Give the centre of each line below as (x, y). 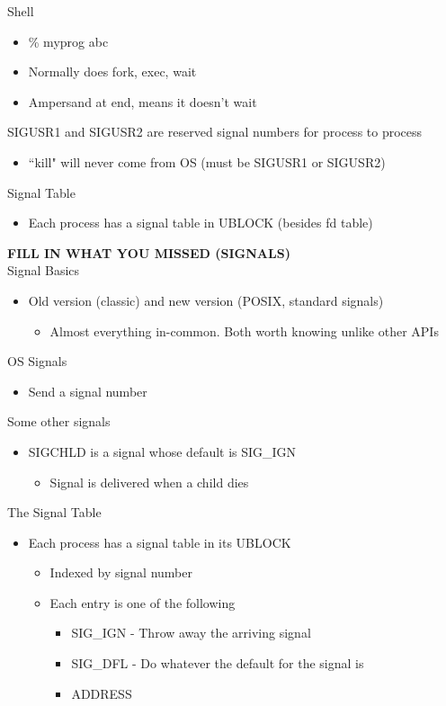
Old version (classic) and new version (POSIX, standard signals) (206, 300)
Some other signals (59, 421)
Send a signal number (88, 391)
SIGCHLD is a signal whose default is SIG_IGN (162, 451)
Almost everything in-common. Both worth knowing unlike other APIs (244, 331)
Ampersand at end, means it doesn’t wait (143, 101)
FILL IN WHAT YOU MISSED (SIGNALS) (149, 252)
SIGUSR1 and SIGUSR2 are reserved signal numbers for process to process (215, 132)
